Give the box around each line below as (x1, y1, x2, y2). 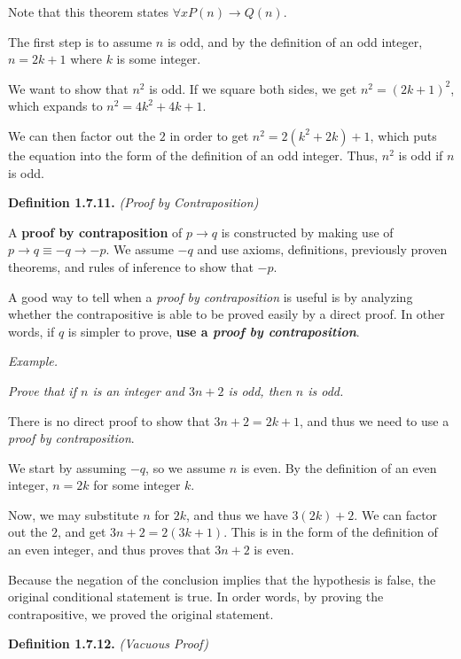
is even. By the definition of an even (240, 458, 437, 477)
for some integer (93, 476, 181, 494)
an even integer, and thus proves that (8, 540, 211, 559)
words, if (8, 322, 55, 340)
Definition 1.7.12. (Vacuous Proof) (8, 634, 209, 653)
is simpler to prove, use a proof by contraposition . (67, 322, 360, 340)
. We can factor (354, 505, 438, 523)
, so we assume (145, 458, 226, 477)
